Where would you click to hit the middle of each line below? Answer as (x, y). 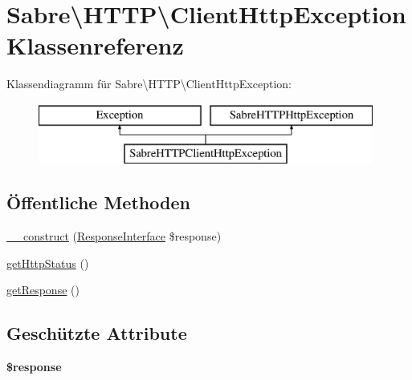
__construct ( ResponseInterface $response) (114, 236)
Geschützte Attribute (97, 333)
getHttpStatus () (48, 263)
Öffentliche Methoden (98, 202)
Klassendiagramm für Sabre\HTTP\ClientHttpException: (149, 84)
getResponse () (43, 290)
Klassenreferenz (95, 45)
